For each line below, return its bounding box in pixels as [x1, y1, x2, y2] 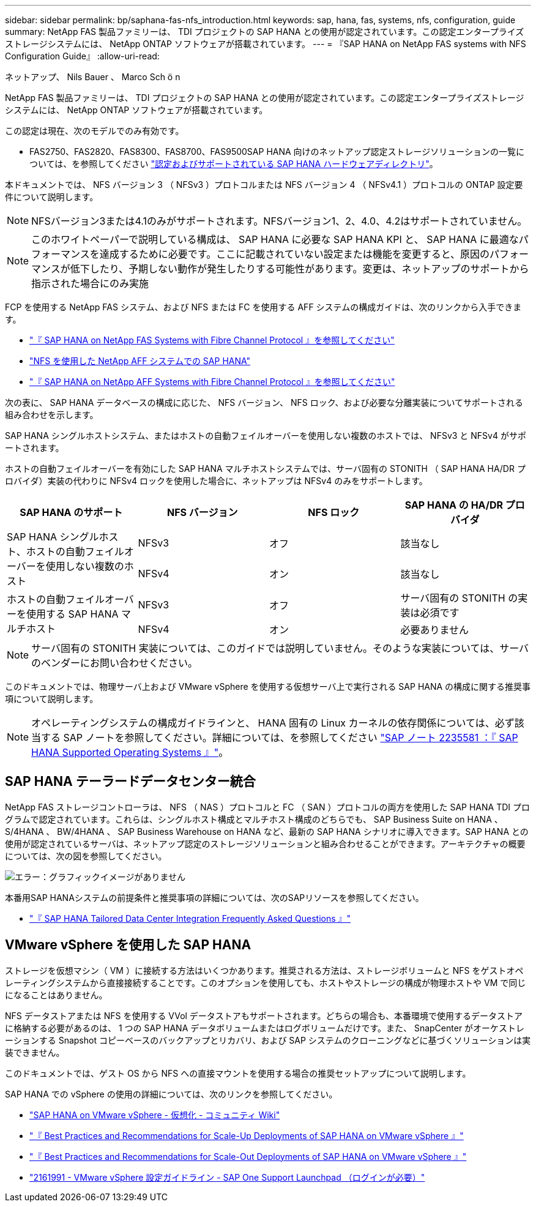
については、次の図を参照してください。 [5, 850, 167, 861]
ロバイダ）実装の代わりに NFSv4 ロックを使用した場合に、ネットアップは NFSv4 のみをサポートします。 [5, 476, 428, 486]
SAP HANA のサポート [20, 506, 123, 518]
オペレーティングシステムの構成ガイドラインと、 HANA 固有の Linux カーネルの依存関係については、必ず [31, 717, 515, 729]
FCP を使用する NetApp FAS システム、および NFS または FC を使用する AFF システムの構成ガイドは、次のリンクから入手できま [5, 302, 522, 312]
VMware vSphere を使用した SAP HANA [5, 937, 251, 953]
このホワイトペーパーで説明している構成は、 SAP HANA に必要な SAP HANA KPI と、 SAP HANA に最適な [31, 233, 519, 245]
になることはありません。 [5, 989, 108, 1000]
